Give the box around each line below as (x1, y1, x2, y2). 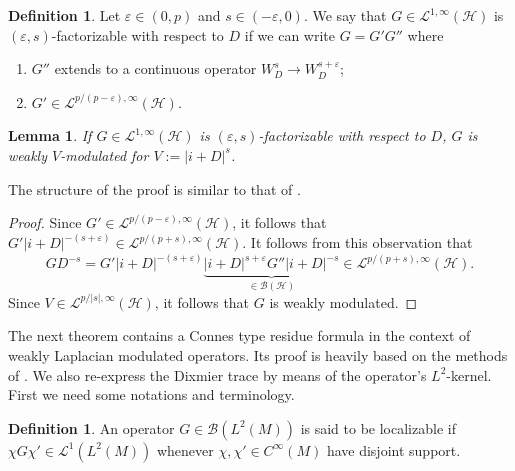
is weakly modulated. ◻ (269, 291, 418, 312)
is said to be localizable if (300, 417, 456, 438)
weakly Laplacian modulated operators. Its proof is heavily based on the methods (8, 344, 508, 365)
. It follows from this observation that (242, 232, 473, 253)
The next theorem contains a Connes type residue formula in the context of (8, 325, 471, 346)
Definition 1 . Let (8, 5, 121, 25)
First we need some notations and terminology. (8, 384, 295, 405)
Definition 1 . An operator (8, 417, 175, 438)
